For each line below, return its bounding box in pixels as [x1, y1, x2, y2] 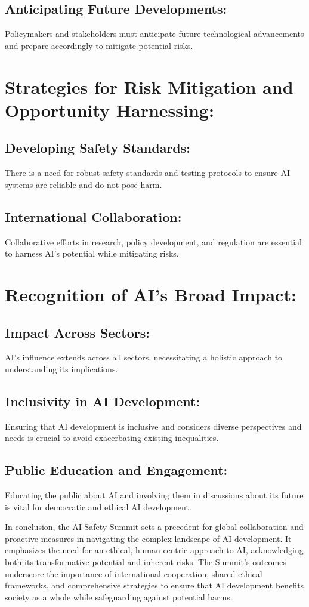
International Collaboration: [5, 207, 182, 226]
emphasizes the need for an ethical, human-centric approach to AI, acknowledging [5, 544, 304, 556]
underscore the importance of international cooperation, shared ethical [5, 567, 262, 580]
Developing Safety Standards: [5, 138, 190, 157]
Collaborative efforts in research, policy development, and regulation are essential [5, 235, 302, 248]
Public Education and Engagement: [5, 461, 228, 479]
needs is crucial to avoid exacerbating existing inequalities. [5, 432, 219, 444]
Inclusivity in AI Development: [5, 392, 200, 410]
